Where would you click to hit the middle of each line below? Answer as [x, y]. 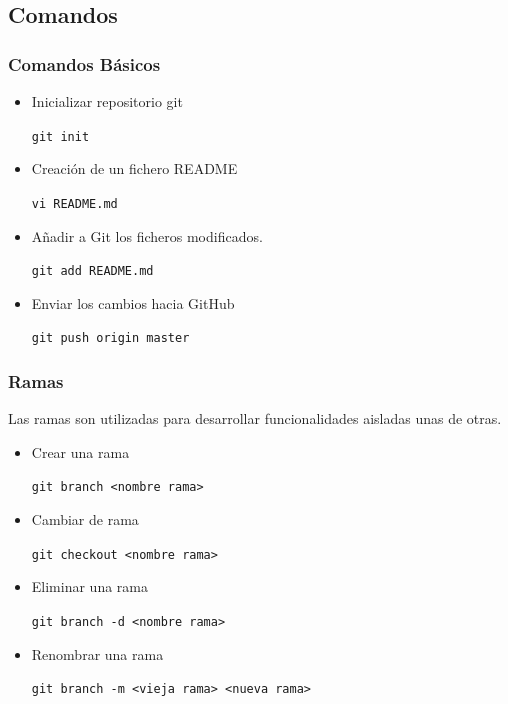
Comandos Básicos [84, 63]
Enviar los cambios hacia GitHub [133, 302]
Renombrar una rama [97, 653]
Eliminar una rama [89, 586]
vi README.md [74, 203]
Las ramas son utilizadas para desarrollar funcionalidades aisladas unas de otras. [255, 418]
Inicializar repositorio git [107, 101]
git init [60, 136]
